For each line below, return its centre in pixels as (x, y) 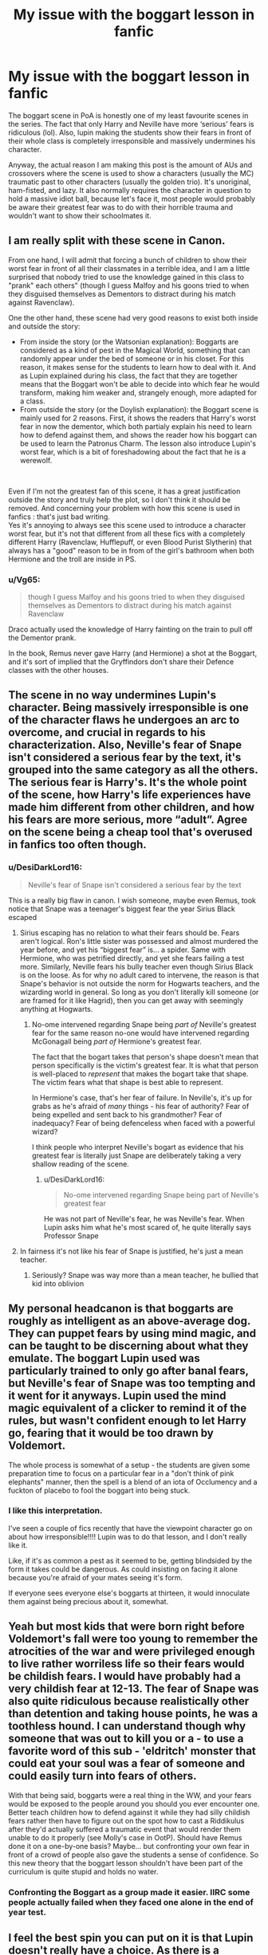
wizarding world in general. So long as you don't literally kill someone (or (139, 992)
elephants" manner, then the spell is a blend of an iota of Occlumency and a (133, 1481)
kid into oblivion (58, 1283)
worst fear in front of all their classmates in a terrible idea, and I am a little (129, 268)
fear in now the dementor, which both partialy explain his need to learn (136, 426)
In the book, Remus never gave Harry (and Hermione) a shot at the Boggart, (133, 653)
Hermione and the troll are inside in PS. (73, 559)
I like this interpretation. (55, 1511)
